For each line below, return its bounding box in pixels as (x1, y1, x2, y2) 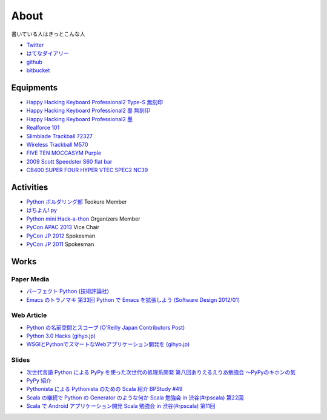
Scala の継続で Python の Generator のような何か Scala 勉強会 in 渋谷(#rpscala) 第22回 (26, 394, 244, 401)
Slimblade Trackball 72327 (26, 132, 93, 139)
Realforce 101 (26, 124, 60, 132)
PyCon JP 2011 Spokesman (26, 241, 94, 248)
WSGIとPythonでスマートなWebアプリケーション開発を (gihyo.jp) (26, 341, 190, 348)
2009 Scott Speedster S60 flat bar (26, 158, 113, 165)
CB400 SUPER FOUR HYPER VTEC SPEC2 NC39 (26, 167, 148, 174)
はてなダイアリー (26, 50, 69, 57)
